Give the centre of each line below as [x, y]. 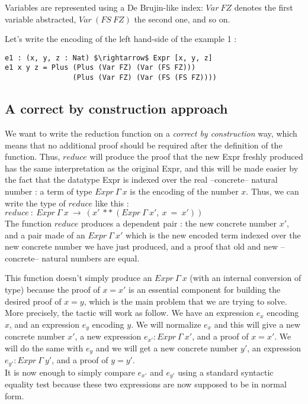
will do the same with [44, 348]
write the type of [35, 203]
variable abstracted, [41, 19]
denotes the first [264, 7]
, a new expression [108, 336]
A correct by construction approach [116, 109]
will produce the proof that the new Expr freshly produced [196, 156]
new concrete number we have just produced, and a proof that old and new [142, 246]
